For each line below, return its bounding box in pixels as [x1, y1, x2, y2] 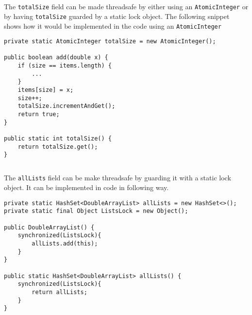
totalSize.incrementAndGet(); [17, 103, 116, 110]
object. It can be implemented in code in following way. [4, 182, 169, 192]
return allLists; [32, 288, 87, 296]
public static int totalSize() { [4, 135, 112, 142]
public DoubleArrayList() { [4, 224, 95, 231]
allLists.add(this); [32, 240, 98, 247]
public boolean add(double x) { [4, 54, 108, 61]
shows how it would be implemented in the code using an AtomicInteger [4, 20, 221, 31]
